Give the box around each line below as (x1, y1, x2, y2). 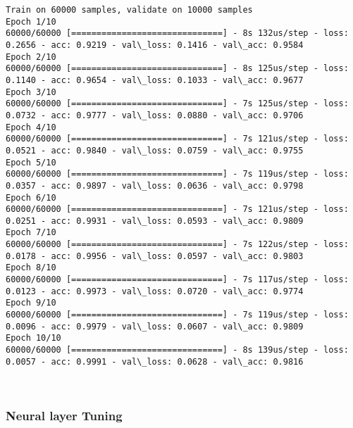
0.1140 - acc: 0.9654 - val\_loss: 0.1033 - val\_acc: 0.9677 (6, 75, 304, 85)
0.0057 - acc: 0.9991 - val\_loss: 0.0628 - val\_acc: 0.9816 (6, 356, 304, 367)
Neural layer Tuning (6, 406, 123, 424)
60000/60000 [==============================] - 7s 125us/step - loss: (6, 99, 349, 109)
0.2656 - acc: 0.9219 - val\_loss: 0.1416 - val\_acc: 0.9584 (6, 39, 304, 50)
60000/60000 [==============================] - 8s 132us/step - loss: (6, 28, 349, 39)
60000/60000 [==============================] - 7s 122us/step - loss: (6, 239, 349, 250)
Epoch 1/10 (6, 16, 56, 27)
